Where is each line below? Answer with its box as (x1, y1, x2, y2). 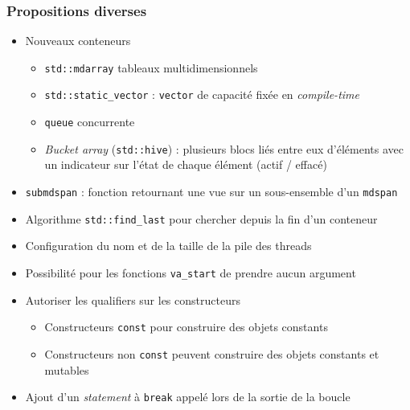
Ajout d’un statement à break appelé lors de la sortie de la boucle (25, 388, 351, 405)
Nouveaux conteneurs (25, 32, 131, 49)
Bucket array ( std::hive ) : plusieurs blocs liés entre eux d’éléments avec (44, 140, 404, 157)
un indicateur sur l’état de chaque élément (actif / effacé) (44, 156, 327, 173)
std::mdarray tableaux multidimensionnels (44, 59, 258, 76)
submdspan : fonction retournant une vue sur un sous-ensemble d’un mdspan (25, 183, 398, 200)
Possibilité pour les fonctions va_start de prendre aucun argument (25, 264, 356, 281)
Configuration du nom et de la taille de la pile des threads (25, 237, 312, 254)
